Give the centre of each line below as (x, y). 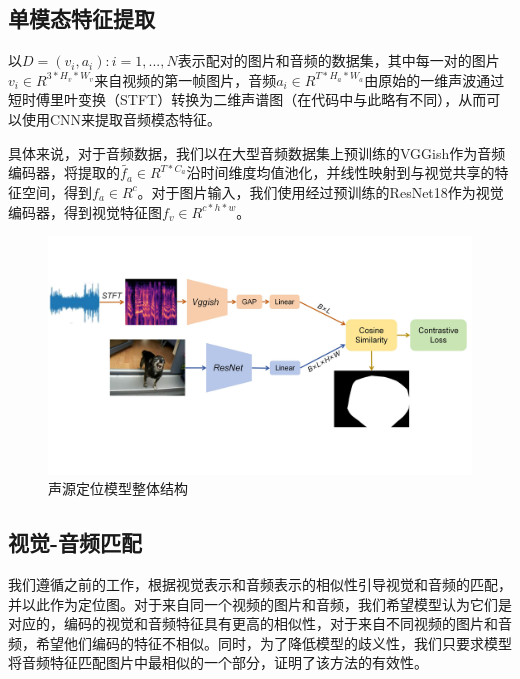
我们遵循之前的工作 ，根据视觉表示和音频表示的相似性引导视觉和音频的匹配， (260, 584)
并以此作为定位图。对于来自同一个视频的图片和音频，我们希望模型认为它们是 (260, 603)
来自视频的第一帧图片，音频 (185, 79)
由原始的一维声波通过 (434, 79)
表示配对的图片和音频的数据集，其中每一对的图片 (338, 60)
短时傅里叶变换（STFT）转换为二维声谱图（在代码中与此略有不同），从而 (247, 99)
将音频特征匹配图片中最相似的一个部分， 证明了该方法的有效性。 (218, 662)
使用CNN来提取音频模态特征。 (121, 118)
